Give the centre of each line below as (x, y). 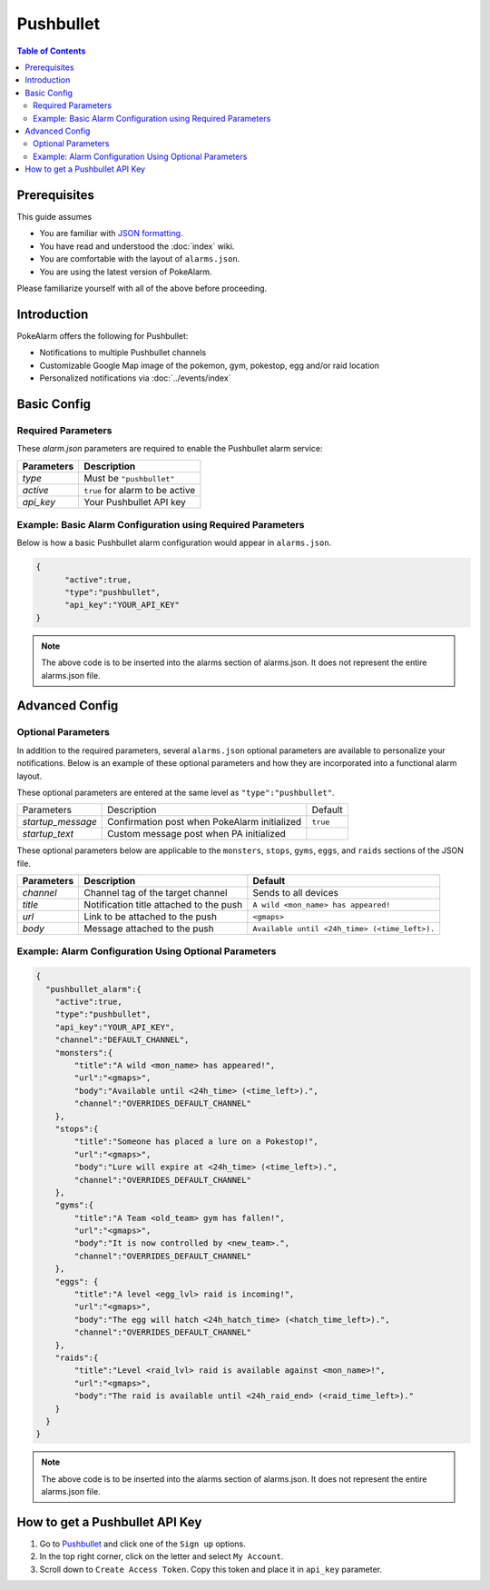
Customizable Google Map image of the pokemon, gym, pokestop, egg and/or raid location (210, 365)
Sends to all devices (296, 893)
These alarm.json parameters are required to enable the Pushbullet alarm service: (170, 449)
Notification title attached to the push (163, 905)
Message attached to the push (149, 929)
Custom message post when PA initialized (196, 834)
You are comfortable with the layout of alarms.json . (140, 259)
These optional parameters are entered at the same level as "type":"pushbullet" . (176, 792)
